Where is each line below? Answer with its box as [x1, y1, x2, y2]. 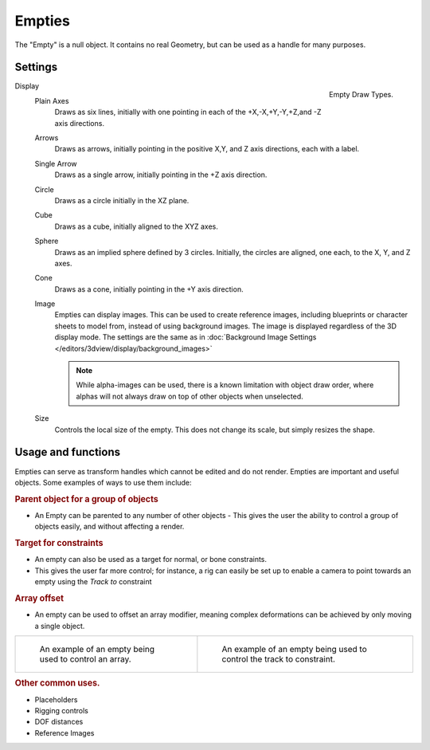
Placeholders [34, 694, 78, 705]
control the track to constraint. [221, 654, 336, 665]
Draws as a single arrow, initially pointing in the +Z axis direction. [54, 170, 268, 179]
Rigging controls [34, 706, 89, 716]
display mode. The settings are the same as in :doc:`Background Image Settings [54, 332, 317, 342]
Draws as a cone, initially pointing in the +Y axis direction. [54, 284, 244, 294]
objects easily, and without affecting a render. [34, 522, 185, 532]
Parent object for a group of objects [14, 493, 158, 505]
